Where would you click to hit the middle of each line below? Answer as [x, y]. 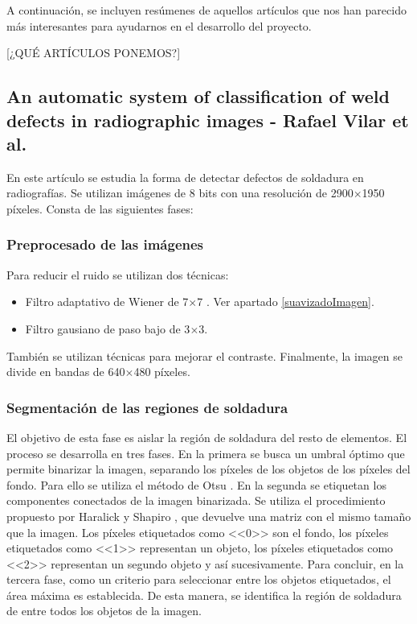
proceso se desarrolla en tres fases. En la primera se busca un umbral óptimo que [206, 453]
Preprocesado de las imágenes [105, 244]
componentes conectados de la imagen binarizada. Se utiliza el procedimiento [196, 500]
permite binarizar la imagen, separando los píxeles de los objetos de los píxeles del [208, 469]
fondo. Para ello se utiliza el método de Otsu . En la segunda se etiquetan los [196, 484]
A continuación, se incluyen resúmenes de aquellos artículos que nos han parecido [206, 10]
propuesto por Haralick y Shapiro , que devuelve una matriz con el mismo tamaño [209, 516]
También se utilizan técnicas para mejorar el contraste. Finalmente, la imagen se [204, 355]
